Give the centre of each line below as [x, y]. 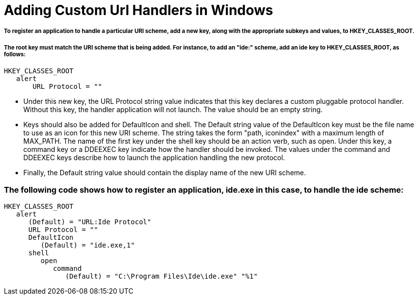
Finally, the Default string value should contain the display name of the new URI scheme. [165, 173]
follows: [15, 54]
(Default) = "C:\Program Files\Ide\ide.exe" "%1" [161, 276]
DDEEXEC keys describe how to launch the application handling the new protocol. [154, 158]
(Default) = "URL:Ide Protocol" [90, 222]
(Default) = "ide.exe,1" [88, 245]
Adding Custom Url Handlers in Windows [139, 10]
